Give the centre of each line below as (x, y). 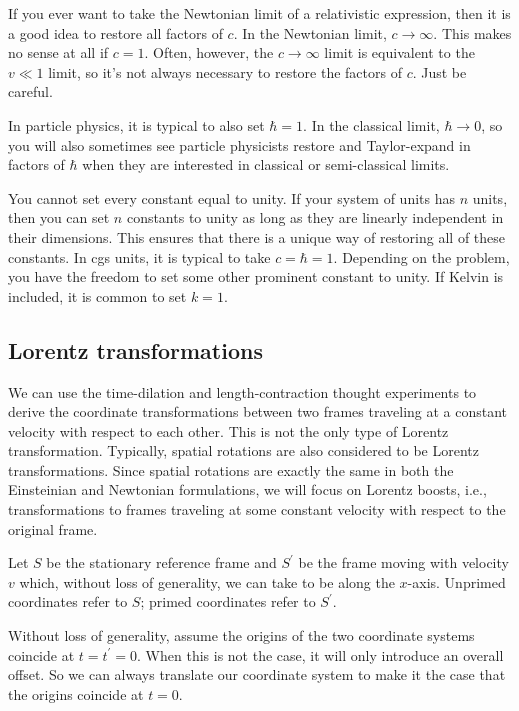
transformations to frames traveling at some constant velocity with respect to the (257, 509)
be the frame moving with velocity (403, 562)
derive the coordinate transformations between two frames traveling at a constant (258, 411)
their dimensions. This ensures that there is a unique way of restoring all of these (257, 236)
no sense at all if (58, 52)
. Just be (439, 71)
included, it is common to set (97, 295)
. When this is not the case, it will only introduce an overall (320, 654)
